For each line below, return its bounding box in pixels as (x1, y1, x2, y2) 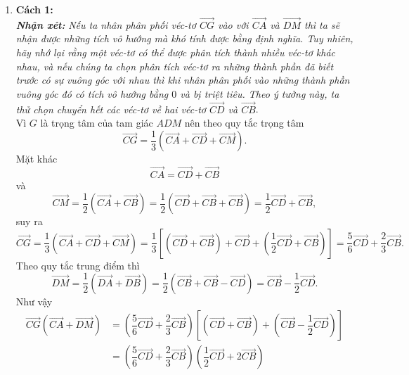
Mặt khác (15, 151, 58, 166)
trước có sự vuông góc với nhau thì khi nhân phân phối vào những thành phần (15, 72, 350, 87)
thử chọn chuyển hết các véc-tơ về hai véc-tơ (15, 101, 206, 116)
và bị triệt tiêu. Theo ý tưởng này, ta (180, 86, 339, 101)
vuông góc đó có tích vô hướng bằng (15, 86, 169, 101)
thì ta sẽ (304, 17, 340, 32)
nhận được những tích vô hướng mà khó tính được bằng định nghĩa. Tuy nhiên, (15, 31, 353, 46)
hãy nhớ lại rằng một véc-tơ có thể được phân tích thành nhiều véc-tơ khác (15, 45, 336, 59)
